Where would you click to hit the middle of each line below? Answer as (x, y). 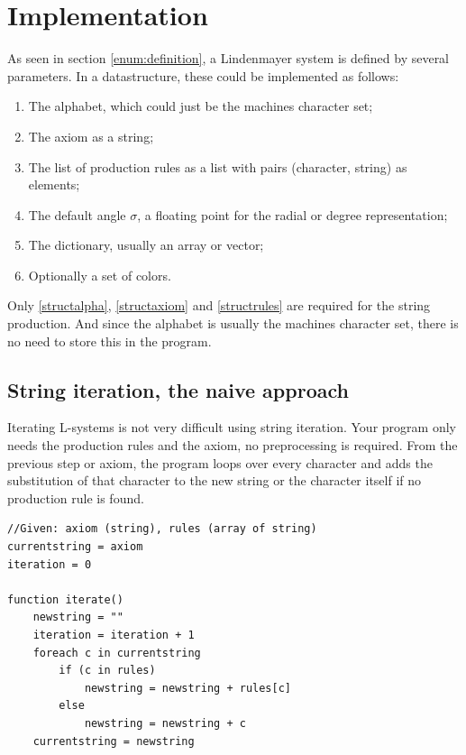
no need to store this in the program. (110, 341)
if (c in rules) (107, 671)
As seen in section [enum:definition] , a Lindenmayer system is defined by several (228, 58)
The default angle (77, 214)
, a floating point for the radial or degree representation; (292, 214)
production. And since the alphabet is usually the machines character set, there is (233, 323)
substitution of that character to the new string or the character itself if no (215, 480)
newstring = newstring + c (165, 723)
